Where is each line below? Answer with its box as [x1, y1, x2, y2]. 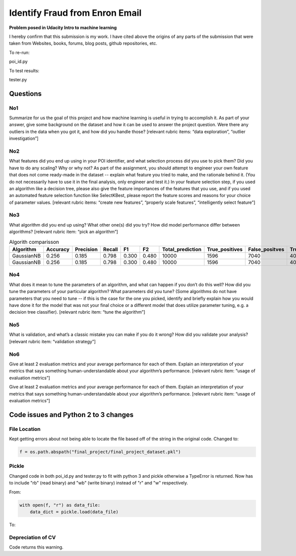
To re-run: [9, 49, 30, 55]
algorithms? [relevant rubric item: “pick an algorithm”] [9, 229, 118, 235]
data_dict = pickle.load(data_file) [30, 509, 118, 515]
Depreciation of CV [9, 534, 56, 541]
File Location [9, 425, 41, 432]
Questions [9, 89, 42, 98]
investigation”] [9, 135, 39, 141]
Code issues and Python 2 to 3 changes [9, 410, 134, 419]
